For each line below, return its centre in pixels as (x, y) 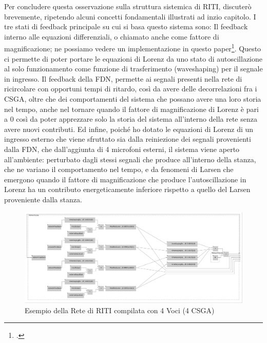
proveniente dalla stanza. (43, 199)
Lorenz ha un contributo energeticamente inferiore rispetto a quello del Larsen (127, 189)
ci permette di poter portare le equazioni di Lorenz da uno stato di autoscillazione (133, 58)
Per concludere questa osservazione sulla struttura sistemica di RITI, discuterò (128, 6)
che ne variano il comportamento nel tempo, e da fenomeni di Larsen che (119, 169)
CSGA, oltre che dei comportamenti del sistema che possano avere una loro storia (133, 99)
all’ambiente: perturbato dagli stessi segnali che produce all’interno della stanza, (130, 159)
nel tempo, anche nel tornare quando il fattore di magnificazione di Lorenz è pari (131, 109)
